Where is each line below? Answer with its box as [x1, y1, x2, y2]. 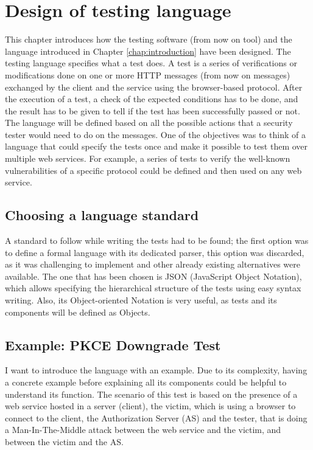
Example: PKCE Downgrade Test [5, 335, 221, 354]
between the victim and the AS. [5, 435, 124, 448]
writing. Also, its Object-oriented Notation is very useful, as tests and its [5, 294, 277, 306]
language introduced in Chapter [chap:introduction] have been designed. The [5, 44, 291, 57]
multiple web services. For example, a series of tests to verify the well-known [5, 152, 290, 165]
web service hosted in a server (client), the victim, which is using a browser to [5, 400, 296, 412]
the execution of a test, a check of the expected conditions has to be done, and [5, 92, 298, 105]
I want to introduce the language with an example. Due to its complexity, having [5, 364, 308, 376]
